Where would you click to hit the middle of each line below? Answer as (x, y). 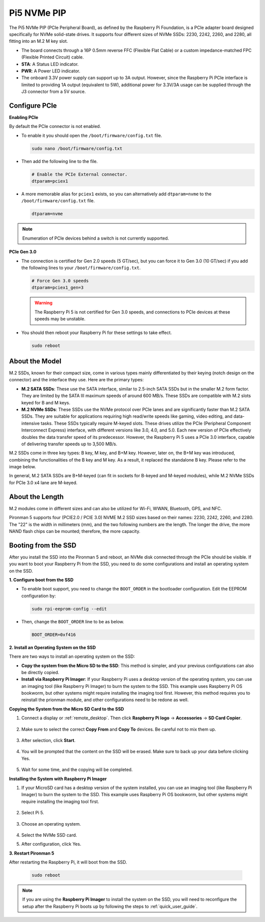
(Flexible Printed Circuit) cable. (53, 57)
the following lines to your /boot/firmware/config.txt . (81, 268)
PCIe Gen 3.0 (23, 252)
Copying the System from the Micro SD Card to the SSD (66, 709)
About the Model (35, 361)
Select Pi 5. (33, 813)
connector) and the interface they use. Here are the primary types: (77, 380)
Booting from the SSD (43, 545)
